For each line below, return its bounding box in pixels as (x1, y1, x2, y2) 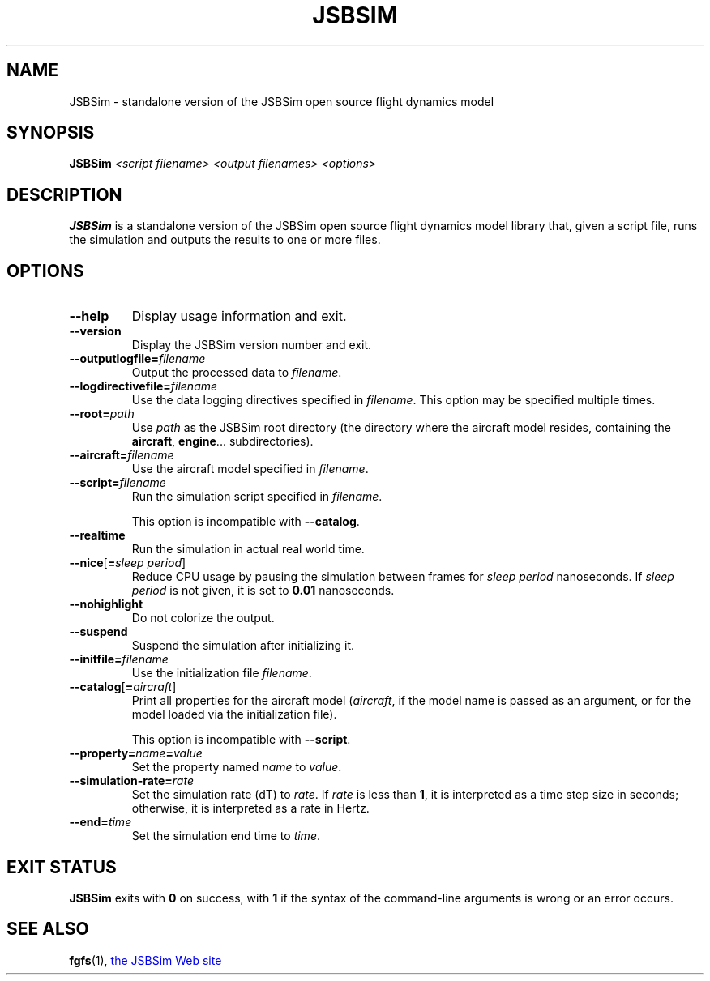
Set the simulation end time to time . (131, 829, 320, 843)
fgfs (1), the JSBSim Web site (69, 953, 222, 967)
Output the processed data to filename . (131, 365, 342, 380)
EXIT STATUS (6, 856, 117, 877)
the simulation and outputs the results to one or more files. (69, 232, 381, 247)
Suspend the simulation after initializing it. (131, 638, 355, 653)
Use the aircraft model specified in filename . (131, 462, 369, 476)
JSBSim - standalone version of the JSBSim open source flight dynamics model (69, 94, 494, 109)
